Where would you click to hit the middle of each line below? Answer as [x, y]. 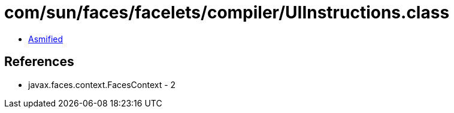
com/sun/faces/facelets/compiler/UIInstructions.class [227, 12]
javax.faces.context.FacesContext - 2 [102, 84]
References [39, 62]
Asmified [46, 39]
